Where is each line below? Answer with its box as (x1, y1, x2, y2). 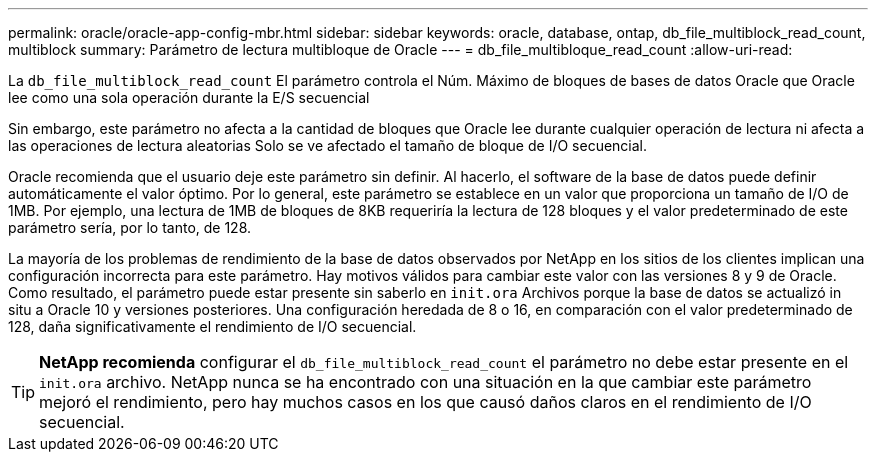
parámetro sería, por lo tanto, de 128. (8, 219, 252, 236)
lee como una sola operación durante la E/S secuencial (8, 89, 370, 106)
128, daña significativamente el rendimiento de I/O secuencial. (8, 318, 417, 335)
